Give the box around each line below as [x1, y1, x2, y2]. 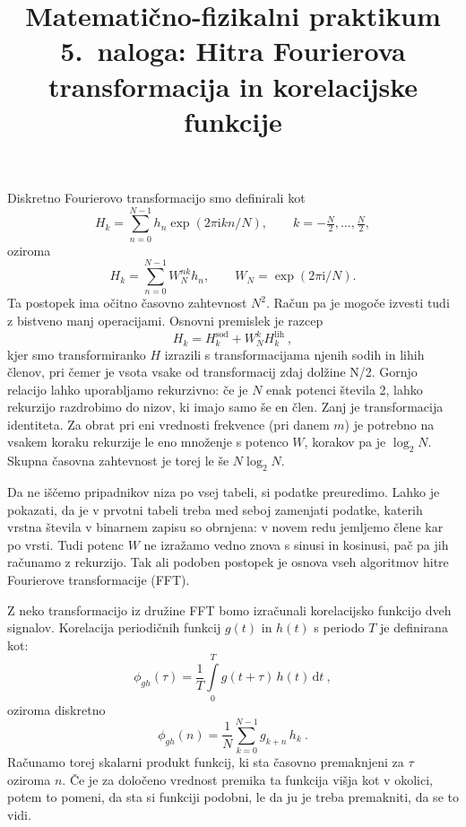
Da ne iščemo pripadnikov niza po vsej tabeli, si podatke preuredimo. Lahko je [7, 483, 440, 501]
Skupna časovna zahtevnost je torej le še [7, 451, 229, 470]
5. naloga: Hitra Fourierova [60, 32, 406, 69]
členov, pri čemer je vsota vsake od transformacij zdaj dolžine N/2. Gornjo [7, 362, 418, 381]
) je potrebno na [344, 414, 435, 433]
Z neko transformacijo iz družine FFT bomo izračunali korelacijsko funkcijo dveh [7, 600, 452, 619]
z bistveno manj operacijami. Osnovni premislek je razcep [7, 310, 324, 329]
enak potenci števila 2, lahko [266, 379, 423, 398]
